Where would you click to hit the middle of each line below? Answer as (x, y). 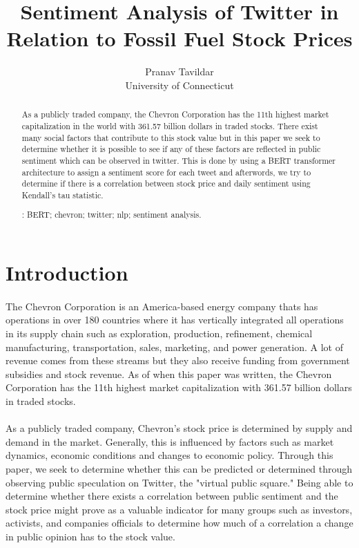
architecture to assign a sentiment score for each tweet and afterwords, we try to (166, 172)
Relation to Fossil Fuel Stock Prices (179, 38)
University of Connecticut (179, 85)
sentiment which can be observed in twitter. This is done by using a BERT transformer (178, 160)
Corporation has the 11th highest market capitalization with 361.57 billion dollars (179, 387)
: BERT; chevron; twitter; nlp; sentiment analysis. (111, 215)
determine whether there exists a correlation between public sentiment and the (172, 496)
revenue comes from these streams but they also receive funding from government (178, 360)
